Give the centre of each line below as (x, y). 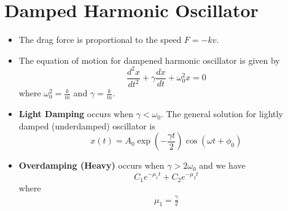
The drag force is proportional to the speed (100, 40)
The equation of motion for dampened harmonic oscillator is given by (149, 60)
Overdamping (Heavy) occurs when (91, 165)
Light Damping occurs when (76, 114)
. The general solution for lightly (222, 114)
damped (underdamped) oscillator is (87, 125)
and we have (222, 165)
